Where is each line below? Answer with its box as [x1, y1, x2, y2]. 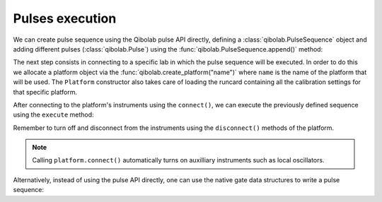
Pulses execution [13, 11, 117, 26]
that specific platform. [13, 88, 78, 96]
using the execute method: [13, 110, 95, 119]
